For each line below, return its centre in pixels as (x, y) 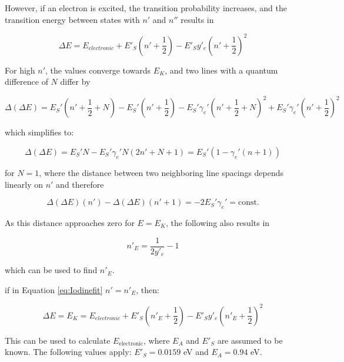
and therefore (80, 184)
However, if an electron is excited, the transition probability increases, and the (146, 8)
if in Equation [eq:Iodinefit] (54, 289)
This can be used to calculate (58, 340)
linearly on (24, 184)
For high (20, 70)
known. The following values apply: (68, 352)
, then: (148, 289)
